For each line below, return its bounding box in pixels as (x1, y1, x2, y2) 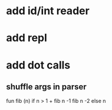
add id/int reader (6, 4, 90, 18)
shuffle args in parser (6, 82, 87, 92)
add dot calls (6, 58, 71, 72)
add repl (6, 31, 47, 45)
